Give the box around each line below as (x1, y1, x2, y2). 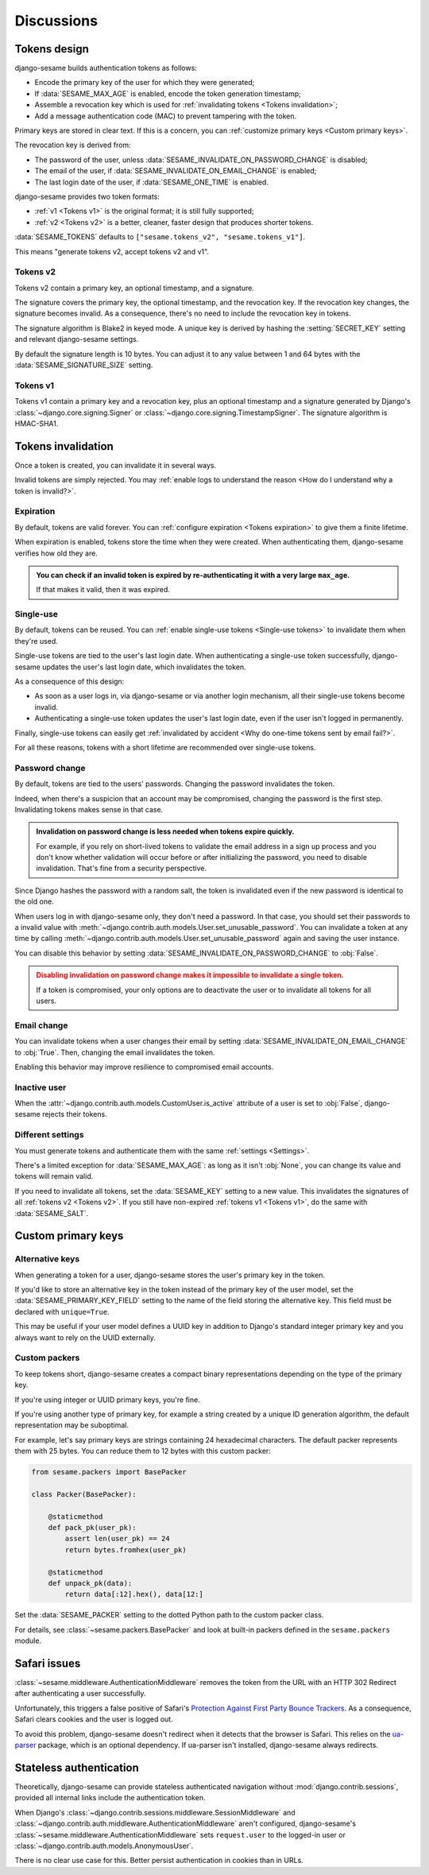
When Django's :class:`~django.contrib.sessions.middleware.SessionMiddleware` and (14, 1807, 296, 1817)
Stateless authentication (14, 1761, 139, 1774)
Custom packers (14, 1352, 80, 1363)
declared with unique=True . (14, 1307, 110, 1316)
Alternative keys (14, 1253, 80, 1265)
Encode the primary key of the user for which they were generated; (34, 78, 255, 87)
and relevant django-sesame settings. (14, 335, 139, 344)
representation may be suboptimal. (14, 1420, 129, 1430)
